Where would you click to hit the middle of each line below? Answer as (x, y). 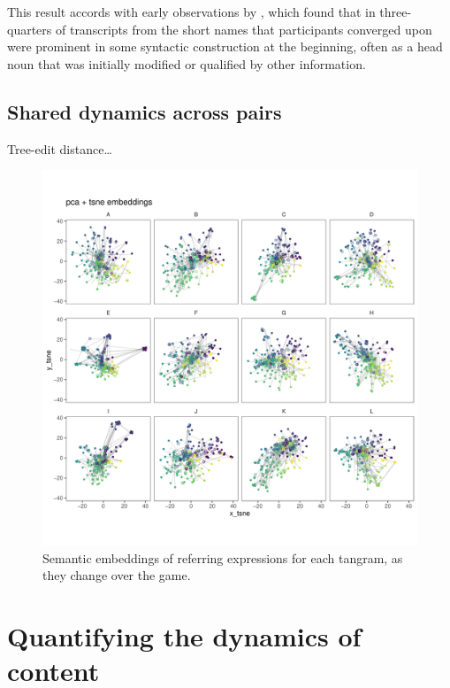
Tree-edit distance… (60, 148)
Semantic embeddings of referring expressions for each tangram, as (223, 557)
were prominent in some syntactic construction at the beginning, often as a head (225, 46)
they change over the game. (117, 575)
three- (396, 12)
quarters (30, 29)
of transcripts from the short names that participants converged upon (244, 29)
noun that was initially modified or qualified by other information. (187, 63)
